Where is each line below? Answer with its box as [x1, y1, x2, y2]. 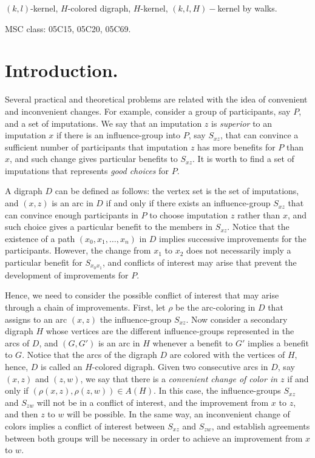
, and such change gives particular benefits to [10, 152, 178, 165]
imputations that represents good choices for [5, 164, 169, 177]
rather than [237, 208, 280, 221]
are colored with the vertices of [169, 348, 285, 361]
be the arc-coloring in [175, 301, 256, 314]
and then [5, 408, 38, 420]
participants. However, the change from [5, 244, 151, 257]
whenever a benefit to [152, 336, 233, 349]
